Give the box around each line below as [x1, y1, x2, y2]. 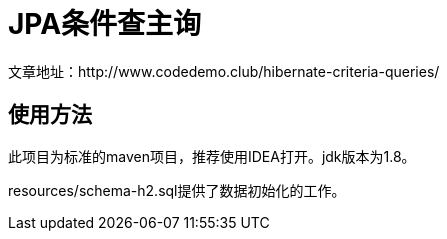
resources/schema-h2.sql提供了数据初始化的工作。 [8, 181, 346, 199]
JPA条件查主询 [8, 7, 202, 41]
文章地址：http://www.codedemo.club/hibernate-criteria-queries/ [8, 62, 440, 80]
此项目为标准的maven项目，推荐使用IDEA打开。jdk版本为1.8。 [8, 147, 416, 165]
